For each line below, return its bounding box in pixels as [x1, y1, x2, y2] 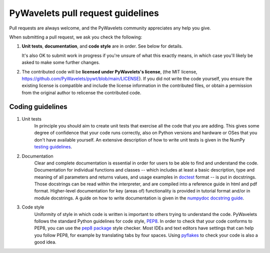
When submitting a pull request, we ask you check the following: [9, 34, 142, 40]
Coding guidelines [9, 102, 67, 111]
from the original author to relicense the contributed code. [21, 89, 141, 95]
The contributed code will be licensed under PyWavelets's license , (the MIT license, [21, 68, 197, 74]
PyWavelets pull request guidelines [9, 7, 159, 18]
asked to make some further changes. [21, 59, 100, 65]
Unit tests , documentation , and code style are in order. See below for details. [21, 43, 183, 49]
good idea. [34, 239, 57, 245]
